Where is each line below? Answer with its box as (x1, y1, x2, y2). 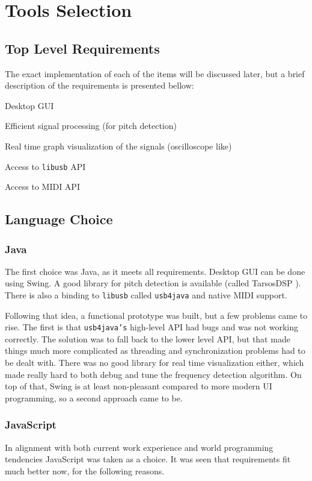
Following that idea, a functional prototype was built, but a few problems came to (5, 309, 308, 321)
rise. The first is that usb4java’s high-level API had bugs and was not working (5, 321, 299, 333)
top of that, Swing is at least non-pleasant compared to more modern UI (5, 380, 272, 392)
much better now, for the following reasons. (5, 464, 165, 477)
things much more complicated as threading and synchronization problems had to (5, 344, 305, 357)
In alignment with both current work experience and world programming (5, 441, 274, 453)
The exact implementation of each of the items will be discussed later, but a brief (5, 67, 305, 80)
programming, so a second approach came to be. (5, 391, 183, 404)
